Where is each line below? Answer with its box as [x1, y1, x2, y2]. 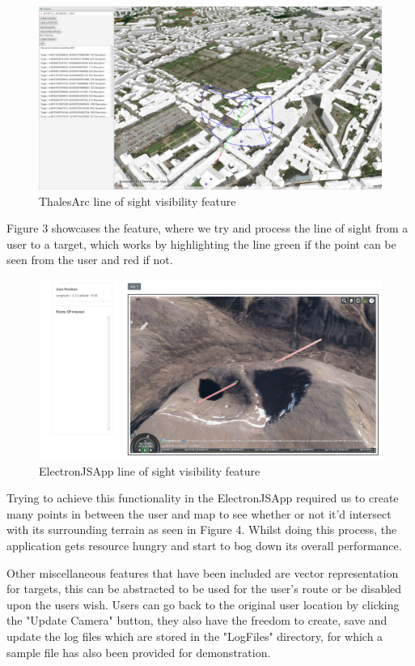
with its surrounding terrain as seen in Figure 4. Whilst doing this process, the [6, 521, 397, 538]
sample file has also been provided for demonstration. [6, 643, 271, 660]
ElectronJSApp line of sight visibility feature [39, 462, 260, 479]
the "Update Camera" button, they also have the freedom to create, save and [6, 612, 387, 629]
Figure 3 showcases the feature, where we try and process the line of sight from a [6, 220, 409, 237]
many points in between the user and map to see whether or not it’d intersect [6, 505, 392, 522]
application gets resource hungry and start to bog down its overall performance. [6, 536, 402, 553]
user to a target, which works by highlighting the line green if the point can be [6, 235, 396, 252]
